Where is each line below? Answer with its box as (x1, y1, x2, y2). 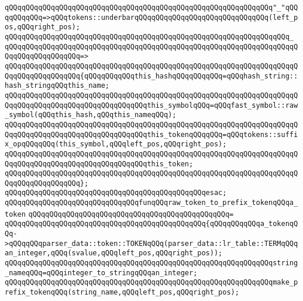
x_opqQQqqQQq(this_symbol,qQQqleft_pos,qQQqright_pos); (5, 140, 227, 149)
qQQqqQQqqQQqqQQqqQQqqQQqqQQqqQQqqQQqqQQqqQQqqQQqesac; (5, 189, 227, 197)
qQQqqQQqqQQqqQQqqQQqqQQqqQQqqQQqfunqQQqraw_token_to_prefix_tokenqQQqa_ (5, 199, 298, 207)
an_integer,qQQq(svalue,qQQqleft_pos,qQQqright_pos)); (5, 249, 223, 258)
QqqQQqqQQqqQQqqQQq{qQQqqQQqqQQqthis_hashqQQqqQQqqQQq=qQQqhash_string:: (5, 71, 298, 80)
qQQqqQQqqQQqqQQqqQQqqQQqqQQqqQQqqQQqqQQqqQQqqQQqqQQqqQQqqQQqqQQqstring (5, 259, 298, 268)
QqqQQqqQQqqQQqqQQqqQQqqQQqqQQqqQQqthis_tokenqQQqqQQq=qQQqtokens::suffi (5, 130, 298, 139)
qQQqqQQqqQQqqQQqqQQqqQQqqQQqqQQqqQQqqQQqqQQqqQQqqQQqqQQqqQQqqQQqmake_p (5, 278, 298, 287)
